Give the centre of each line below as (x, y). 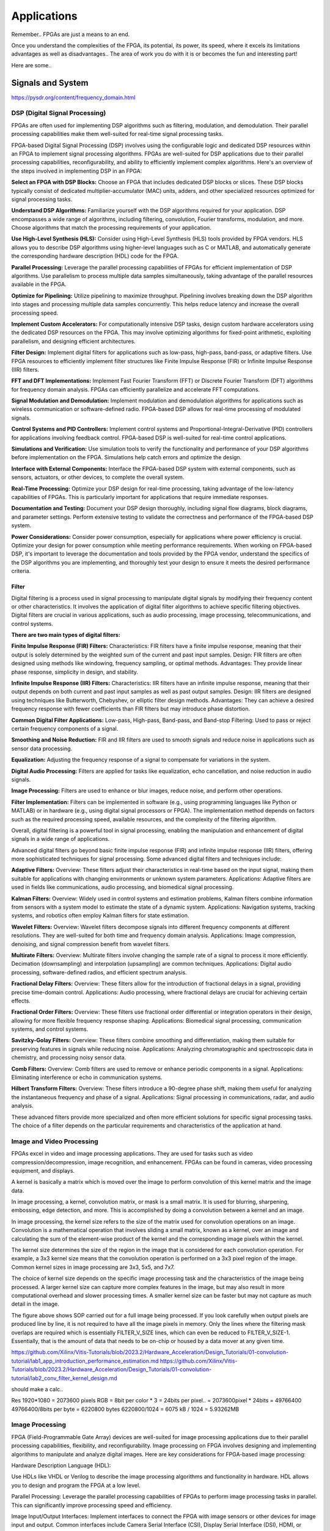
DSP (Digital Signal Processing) (59, 113)
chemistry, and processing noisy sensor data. (69, 1058)
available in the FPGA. (39, 284)
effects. (21, 1001)
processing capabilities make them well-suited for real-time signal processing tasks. (117, 134)
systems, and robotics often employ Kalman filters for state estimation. (100, 916)
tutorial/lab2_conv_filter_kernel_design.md (64, 1378)
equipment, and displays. (43, 1170)
